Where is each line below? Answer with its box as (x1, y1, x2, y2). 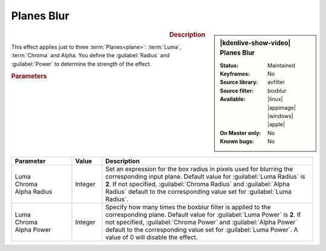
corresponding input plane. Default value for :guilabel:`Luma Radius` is (105, 172, 305, 180)
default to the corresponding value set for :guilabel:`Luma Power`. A (105, 225, 298, 234)
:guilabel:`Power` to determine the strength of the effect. (11, 60, 152, 68)
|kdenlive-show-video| (220, 39, 291, 47)
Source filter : (220, 87, 254, 94)
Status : (220, 62, 238, 69)
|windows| (267, 112, 293, 120)
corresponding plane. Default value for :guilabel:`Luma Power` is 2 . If (105, 210, 301, 218)
